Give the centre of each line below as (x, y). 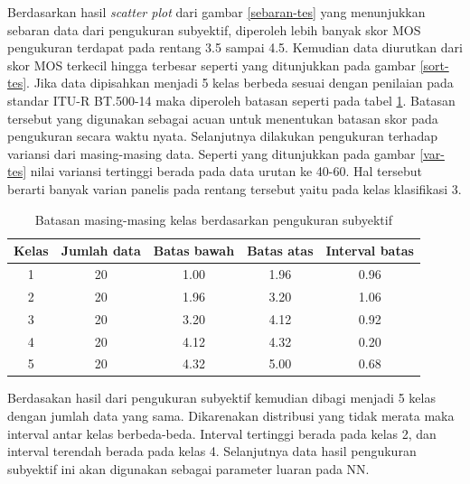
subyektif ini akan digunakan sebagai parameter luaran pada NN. (188, 468)
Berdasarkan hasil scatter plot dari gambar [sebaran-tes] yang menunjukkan (216, 12)
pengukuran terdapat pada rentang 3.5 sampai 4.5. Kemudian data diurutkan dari (235, 47)
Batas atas (280, 251)
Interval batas (370, 251)
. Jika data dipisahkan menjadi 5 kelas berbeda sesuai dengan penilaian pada (240, 83)
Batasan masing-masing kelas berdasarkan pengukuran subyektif (213, 219)
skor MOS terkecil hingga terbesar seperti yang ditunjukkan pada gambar (212, 65)
